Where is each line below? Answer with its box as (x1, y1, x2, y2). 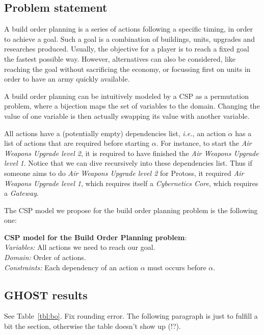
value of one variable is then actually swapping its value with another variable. (4, 110, 250, 121)
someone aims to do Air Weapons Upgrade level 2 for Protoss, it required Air (4, 167, 244, 178)
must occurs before (147, 262, 206, 272)
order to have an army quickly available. (4, 73, 130, 84)
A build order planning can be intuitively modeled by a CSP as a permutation (4, 90, 249, 101)
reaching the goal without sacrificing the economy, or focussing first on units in (4, 63, 251, 74)
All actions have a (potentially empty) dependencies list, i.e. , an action (4, 127, 226, 138)
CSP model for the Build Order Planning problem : (4, 231, 187, 242)
